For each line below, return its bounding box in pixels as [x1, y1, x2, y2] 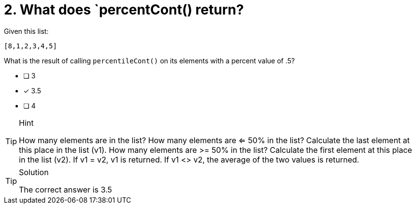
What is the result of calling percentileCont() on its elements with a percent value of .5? [4, 56, 295, 65]
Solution [19, 167, 49, 177]
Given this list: [4, 27, 49, 35]
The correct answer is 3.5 [19, 184, 112, 194]
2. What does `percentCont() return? [4, 1, 244, 18]
